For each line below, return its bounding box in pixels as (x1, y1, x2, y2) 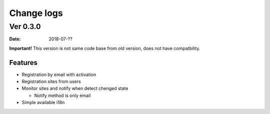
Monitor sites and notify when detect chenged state (21, 85, 128, 91)
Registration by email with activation (21, 71, 96, 77)
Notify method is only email (34, 92, 91, 98)
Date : (9, 36, 21, 42)
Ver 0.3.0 (9, 22, 41, 31)
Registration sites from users (21, 78, 81, 84)
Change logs (9, 7, 63, 18)
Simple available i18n (21, 99, 65, 105)
